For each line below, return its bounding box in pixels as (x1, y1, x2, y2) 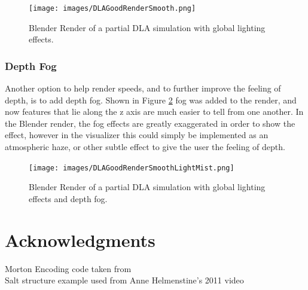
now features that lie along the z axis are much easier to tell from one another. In (5, 105, 304, 118)
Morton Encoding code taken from (5, 262, 132, 274)
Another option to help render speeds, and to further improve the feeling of (5, 82, 281, 94)
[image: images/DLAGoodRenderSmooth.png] (29, 4, 196, 13)
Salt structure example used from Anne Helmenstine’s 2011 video (5, 274, 244, 286)
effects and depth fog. (29, 192, 108, 204)
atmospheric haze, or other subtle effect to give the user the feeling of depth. (5, 141, 285, 153)
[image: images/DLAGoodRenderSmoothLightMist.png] (29, 163, 234, 172)
